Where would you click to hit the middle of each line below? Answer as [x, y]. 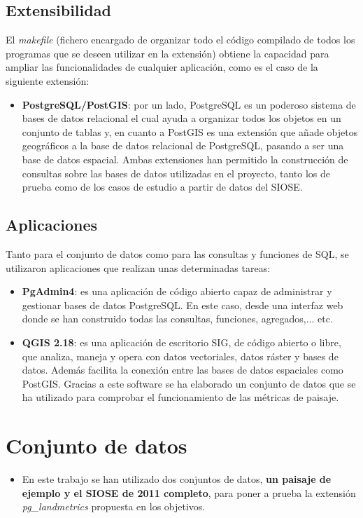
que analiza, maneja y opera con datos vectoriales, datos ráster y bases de [180, 356]
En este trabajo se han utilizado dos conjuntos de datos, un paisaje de [177, 479]
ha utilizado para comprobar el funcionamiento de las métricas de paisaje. [180, 397]
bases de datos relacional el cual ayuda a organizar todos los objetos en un [181, 118]
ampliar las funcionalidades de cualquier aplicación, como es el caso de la [162, 67]
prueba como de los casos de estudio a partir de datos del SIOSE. [162, 187]
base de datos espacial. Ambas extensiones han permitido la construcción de [185, 159]
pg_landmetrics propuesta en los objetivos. [114, 506]
